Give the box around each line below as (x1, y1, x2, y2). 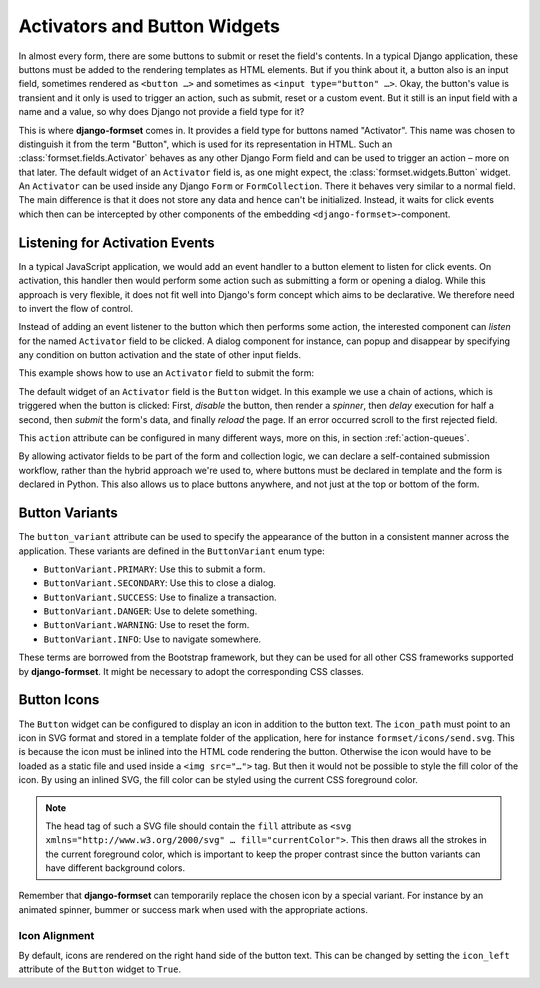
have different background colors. (45, 862, 186, 874)
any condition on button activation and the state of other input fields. (18, 349, 302, 361)
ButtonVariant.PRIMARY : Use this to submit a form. (43, 563, 266, 575)
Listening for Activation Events (18, 234, 215, 251)
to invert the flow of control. (18, 302, 134, 314)
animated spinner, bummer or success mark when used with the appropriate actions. (18, 903, 369, 915)
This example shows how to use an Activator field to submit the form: (18, 367, 315, 379)
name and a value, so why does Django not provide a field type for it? (18, 106, 305, 118)
